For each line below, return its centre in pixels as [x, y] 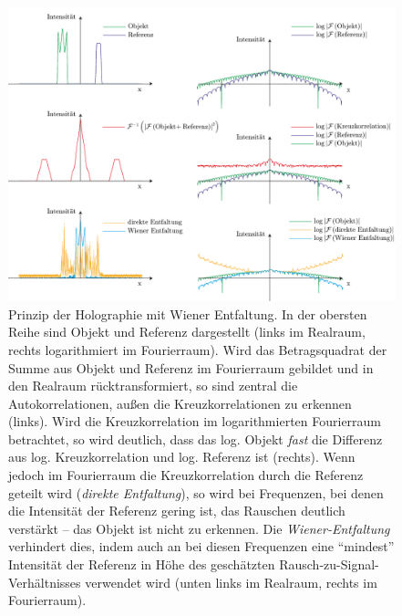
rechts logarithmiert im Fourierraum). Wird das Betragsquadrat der [198, 349]
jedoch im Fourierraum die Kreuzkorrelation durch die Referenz [186, 475]
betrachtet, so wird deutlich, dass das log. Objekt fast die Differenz [196, 439]
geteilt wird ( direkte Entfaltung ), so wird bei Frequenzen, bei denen [196, 492]
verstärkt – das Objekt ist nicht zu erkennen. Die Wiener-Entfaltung [199, 528]
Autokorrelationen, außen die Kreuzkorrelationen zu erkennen [180, 403]
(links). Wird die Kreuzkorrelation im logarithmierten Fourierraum [195, 421]
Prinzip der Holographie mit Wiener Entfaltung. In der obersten [188, 313]
